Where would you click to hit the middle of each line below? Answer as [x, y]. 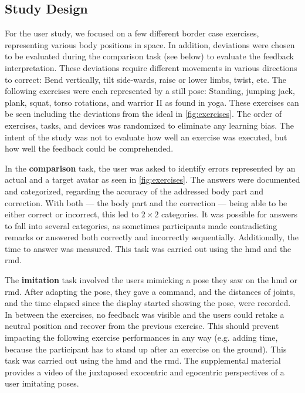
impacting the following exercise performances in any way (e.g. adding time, [141, 337]
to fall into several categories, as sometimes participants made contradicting [141, 225]
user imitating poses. [42, 383]
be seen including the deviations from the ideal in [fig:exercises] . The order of [143, 114]
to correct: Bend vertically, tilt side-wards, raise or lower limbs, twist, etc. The [145, 79]
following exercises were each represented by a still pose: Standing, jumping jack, [150, 91]
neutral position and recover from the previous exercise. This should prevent [142, 326]
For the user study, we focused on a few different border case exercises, [132, 33]
